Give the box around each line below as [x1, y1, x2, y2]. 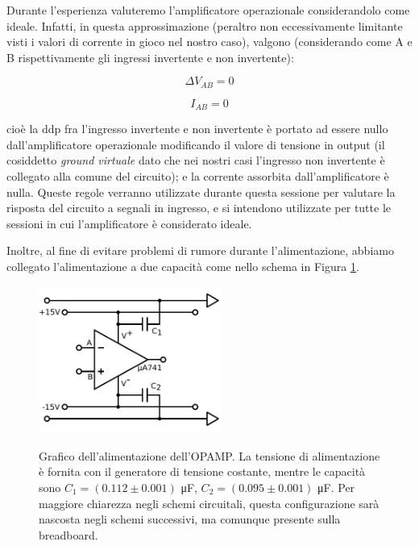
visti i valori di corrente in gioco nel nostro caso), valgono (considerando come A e [6, 33, 413, 50]
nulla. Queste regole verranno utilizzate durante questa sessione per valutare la [6, 183, 396, 200]
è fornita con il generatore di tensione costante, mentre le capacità [39, 463, 366, 480]
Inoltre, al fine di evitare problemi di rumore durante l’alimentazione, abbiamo [6, 242, 394, 259]
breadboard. [39, 526, 98, 543]
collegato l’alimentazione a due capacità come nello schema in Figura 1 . [6, 258, 359, 275]
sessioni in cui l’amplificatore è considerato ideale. [6, 215, 252, 231]
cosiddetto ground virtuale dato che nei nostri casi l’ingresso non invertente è [6, 152, 385, 169]
